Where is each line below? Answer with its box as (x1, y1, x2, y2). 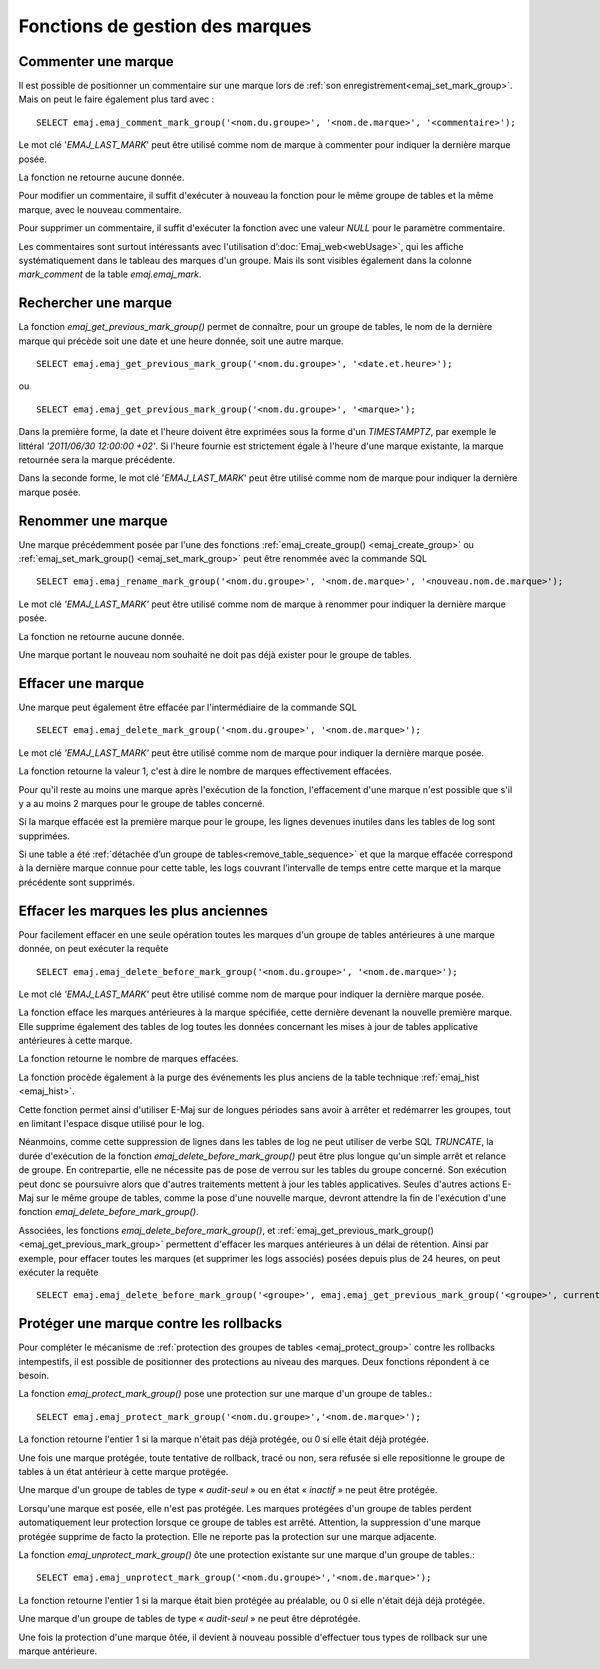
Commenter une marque (18, 53, 174, 70)
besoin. (18, 1370, 50, 1382)
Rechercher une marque (18, 295, 173, 312)
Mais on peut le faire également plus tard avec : (18, 93, 215, 105)
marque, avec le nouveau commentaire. (18, 203, 182, 215)
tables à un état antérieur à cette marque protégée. (18, 1465, 229, 1477)
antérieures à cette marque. (18, 1035, 133, 1047)
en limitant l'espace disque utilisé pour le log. (18, 1118, 205, 1130)
